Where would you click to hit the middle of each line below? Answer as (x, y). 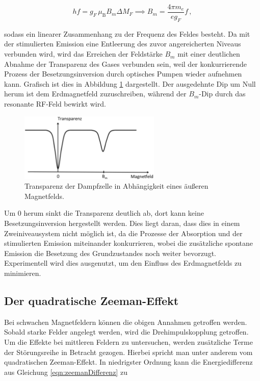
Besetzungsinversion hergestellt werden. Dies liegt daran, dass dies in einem (122, 223)
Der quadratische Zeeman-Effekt (92, 300)
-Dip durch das (222, 94)
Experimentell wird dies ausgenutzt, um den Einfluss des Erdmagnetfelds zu (123, 263)
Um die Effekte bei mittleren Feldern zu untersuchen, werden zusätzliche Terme (128, 341)
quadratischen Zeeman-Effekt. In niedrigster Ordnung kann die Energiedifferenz (128, 362)
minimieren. (23, 273)
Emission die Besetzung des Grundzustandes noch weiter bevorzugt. (110, 253)
